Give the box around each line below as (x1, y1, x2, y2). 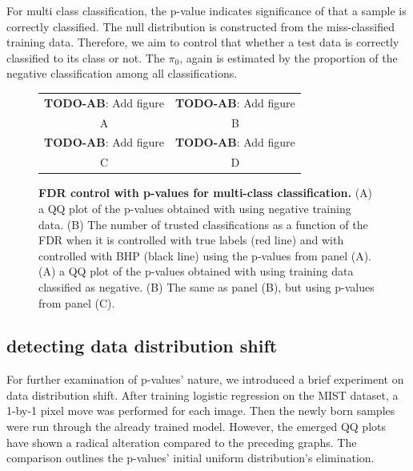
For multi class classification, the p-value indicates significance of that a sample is (6, 2, 407, 18)
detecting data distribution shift (6, 333, 278, 358)
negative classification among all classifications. (6, 65, 238, 82)
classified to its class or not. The (6, 49, 165, 66)
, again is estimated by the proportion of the (179, 49, 398, 66)
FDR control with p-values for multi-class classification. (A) (38, 184, 373, 201)
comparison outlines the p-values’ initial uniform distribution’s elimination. (6, 449, 375, 466)
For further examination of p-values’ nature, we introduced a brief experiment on (6, 371, 404, 388)
